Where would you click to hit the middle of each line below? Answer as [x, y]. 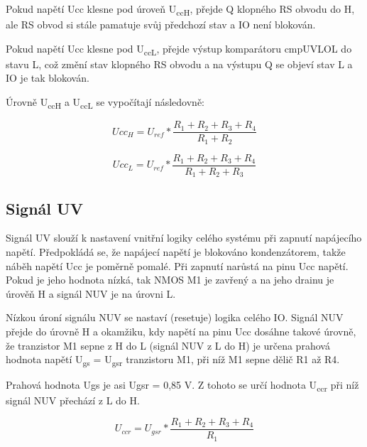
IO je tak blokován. [48, 78]
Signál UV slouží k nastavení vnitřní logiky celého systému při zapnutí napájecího [184, 238]
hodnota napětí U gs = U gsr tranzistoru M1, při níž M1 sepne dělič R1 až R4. [173, 360]
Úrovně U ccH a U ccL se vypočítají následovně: [105, 103]
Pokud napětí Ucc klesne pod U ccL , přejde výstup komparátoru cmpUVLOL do [179, 49]
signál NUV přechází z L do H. [73, 400]
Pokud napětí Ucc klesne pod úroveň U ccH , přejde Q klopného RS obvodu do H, [180, 10]
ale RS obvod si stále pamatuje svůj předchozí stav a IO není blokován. [161, 25]
